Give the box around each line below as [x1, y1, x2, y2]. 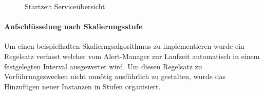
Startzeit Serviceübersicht [25, 1, 105, 11]
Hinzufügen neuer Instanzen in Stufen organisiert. [4, 81, 161, 91]
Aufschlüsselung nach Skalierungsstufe [4, 21, 143, 32]
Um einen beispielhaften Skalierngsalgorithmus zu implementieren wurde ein [4, 41, 244, 51]
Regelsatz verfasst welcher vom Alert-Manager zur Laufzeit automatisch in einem [4, 50, 260, 61]
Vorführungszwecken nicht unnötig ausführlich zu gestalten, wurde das [4, 71, 226, 82]
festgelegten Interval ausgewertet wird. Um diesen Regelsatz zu [4, 61, 202, 71]
